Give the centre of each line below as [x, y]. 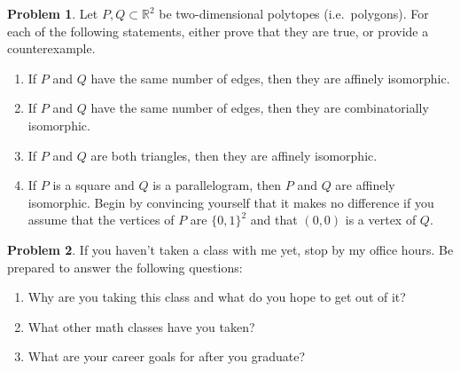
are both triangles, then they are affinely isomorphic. [234, 155]
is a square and [94, 185]
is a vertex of [381, 220]
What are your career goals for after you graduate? [167, 356]
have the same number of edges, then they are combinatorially [260, 108]
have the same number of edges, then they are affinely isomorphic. [270, 78]
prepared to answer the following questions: [125, 267]
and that [274, 220]
